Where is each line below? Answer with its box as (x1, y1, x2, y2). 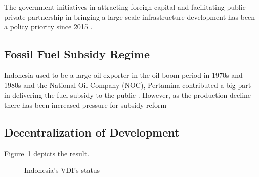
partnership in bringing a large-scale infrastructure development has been (28, 11, 255, 22)
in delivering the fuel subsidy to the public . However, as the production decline (4, 90, 251, 100)
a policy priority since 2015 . (4, 21, 93, 32)
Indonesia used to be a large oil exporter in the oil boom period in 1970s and (4, 69, 243, 80)
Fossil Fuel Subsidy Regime (4, 46, 150, 62)
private (4, 11, 26, 22)
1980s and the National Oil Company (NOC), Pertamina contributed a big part (4, 79, 251, 90)
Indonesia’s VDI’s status (24, 165, 100, 175)
